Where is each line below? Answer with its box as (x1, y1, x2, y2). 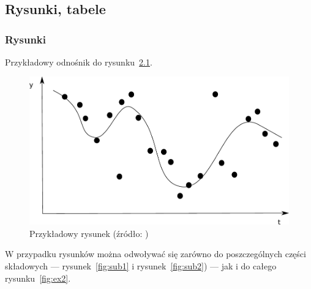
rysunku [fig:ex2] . (5, 271, 71, 284)
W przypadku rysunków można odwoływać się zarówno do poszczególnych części (5, 247, 306, 260)
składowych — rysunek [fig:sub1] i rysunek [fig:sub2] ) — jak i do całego (5, 260, 277, 272)
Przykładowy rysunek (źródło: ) (29, 227, 149, 239)
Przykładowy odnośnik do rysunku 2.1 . (5, 55, 152, 68)
